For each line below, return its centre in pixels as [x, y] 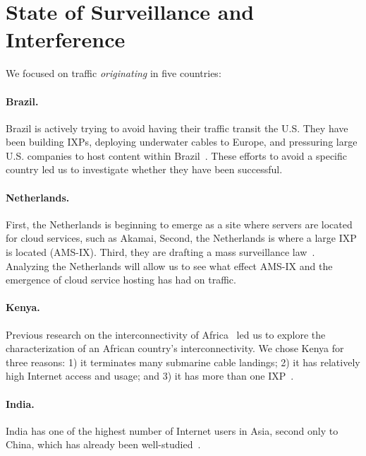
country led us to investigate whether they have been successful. [144, 169]
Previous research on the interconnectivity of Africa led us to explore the [166, 334]
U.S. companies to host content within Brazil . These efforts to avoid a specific [176, 155]
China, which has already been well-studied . [103, 444]
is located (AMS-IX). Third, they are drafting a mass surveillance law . [160, 252]
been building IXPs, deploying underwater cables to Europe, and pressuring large [182, 142]
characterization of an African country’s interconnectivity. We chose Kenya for [175, 348]
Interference [66, 39]
